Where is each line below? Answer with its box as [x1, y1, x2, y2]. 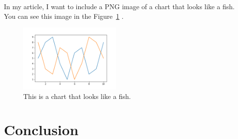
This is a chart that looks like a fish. [23, 91, 131, 101]
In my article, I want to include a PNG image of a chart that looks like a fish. [4, 1, 235, 11]
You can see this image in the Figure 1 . [4, 11, 124, 21]
